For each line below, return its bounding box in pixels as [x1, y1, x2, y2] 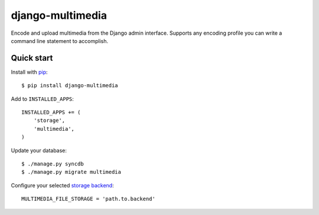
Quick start [11, 53, 53, 63]
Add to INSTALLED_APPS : [11, 95, 74, 102]
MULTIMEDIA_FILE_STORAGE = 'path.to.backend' [21, 196, 156, 203]
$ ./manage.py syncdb [21, 160, 84, 167]
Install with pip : [11, 68, 48, 75]
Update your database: [11, 147, 67, 154]
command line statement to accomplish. [11, 37, 109, 44]
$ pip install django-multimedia [21, 82, 118, 89]
